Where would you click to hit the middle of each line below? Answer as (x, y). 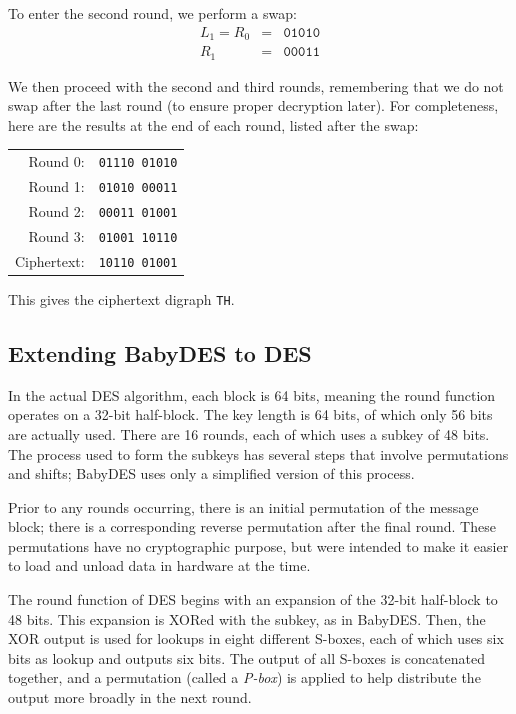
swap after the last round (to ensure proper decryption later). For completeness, (253, 105)
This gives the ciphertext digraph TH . (121, 298)
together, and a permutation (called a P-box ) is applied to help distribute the (244, 677)
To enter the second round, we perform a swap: (152, 13)
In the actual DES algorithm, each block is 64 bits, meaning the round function (252, 394)
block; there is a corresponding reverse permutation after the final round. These (252, 526)
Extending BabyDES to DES (160, 352)
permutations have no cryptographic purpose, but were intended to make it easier (258, 545)
